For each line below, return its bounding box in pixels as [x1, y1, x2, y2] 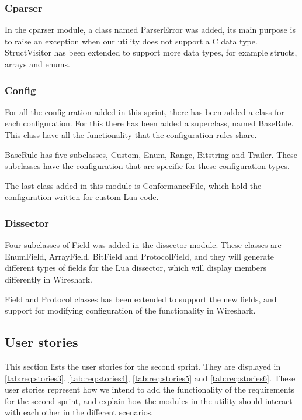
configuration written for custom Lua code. [5, 191, 159, 203]
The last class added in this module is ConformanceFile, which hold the [5, 179, 262, 191]
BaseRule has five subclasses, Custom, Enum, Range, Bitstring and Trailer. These [5, 148, 298, 160]
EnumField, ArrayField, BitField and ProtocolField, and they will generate [5, 250, 274, 262]
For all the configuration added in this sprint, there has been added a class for [5, 105, 284, 118]
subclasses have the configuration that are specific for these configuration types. [5, 160, 290, 172]
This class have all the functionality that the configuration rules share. [5, 129, 257, 140]
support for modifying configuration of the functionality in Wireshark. [5, 304, 256, 316]
